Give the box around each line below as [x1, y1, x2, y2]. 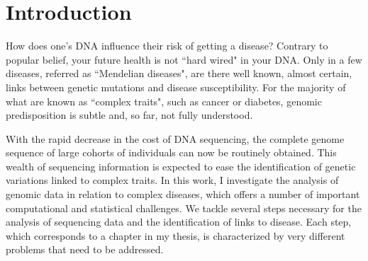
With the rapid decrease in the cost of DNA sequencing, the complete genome [6, 131, 345, 146]
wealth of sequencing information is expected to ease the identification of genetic [6, 158, 356, 173]
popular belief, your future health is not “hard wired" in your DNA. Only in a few [6, 52, 362, 66]
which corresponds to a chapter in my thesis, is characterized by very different [6, 228, 345, 243]
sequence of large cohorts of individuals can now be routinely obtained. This [6, 145, 337, 160]
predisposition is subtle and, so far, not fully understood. [6, 108, 253, 122]
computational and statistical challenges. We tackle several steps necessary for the [6, 200, 362, 215]
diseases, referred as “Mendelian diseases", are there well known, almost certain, [6, 66, 352, 81]
